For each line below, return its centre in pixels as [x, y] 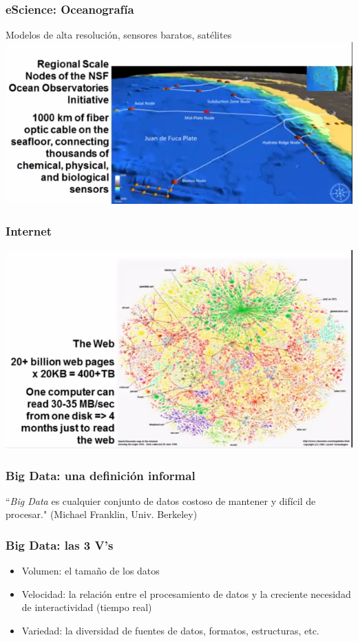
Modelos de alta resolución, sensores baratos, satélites [119, 35]
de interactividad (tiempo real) [87, 607]
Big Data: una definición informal [101, 475]
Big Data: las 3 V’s [60, 545]
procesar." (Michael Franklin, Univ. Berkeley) [102, 514]
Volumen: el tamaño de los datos [91, 571]
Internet [29, 230]
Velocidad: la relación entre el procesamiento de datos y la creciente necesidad [186, 593]
